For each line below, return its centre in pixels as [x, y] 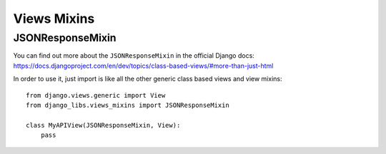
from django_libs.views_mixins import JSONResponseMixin [128, 105]
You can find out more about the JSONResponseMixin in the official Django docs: [134, 56]
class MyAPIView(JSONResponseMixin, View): [103, 125]
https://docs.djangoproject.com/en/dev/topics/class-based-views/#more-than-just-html [143, 66]
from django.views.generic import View [96, 95]
